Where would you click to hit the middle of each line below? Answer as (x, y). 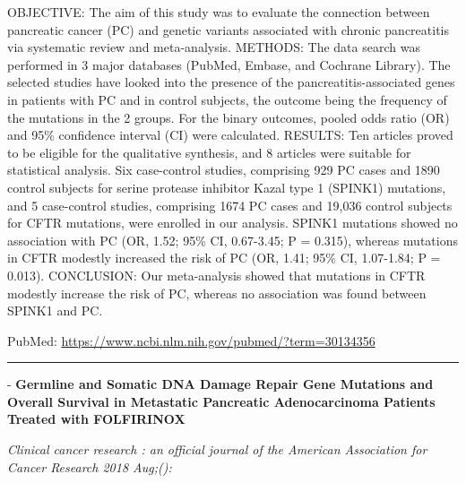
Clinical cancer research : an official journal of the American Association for (217, 449)
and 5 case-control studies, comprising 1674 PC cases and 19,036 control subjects (230, 205)
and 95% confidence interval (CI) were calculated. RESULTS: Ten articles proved (230, 135)
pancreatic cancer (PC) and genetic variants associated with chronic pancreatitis (229, 29)
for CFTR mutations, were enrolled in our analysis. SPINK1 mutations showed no (233, 223)
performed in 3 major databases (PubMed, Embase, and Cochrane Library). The (229, 64)
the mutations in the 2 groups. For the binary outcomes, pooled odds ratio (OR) (229, 117)
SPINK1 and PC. (55, 310)
